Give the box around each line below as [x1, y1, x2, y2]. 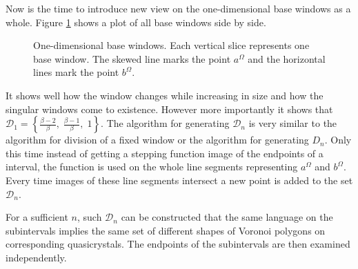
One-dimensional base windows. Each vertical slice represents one [33, 38, 310, 52]
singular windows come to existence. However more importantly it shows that [6, 101, 333, 116]
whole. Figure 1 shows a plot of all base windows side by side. [6, 14, 266, 29]
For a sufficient [6, 210, 68, 224]
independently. [6, 250, 67, 264]
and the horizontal [248, 51, 326, 66]
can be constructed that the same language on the [121, 210, 333, 224]
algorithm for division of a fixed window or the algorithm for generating [6, 132, 309, 147]
